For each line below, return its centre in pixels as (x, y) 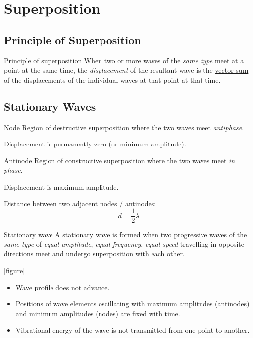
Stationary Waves (50, 106)
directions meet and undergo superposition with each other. (94, 254)
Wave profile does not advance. (63, 287)
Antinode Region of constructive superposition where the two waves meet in (120, 160)
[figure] (15, 270)
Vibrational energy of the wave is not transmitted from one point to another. (132, 330)
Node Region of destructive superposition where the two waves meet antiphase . (124, 127)
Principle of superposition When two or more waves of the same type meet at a (124, 60)
